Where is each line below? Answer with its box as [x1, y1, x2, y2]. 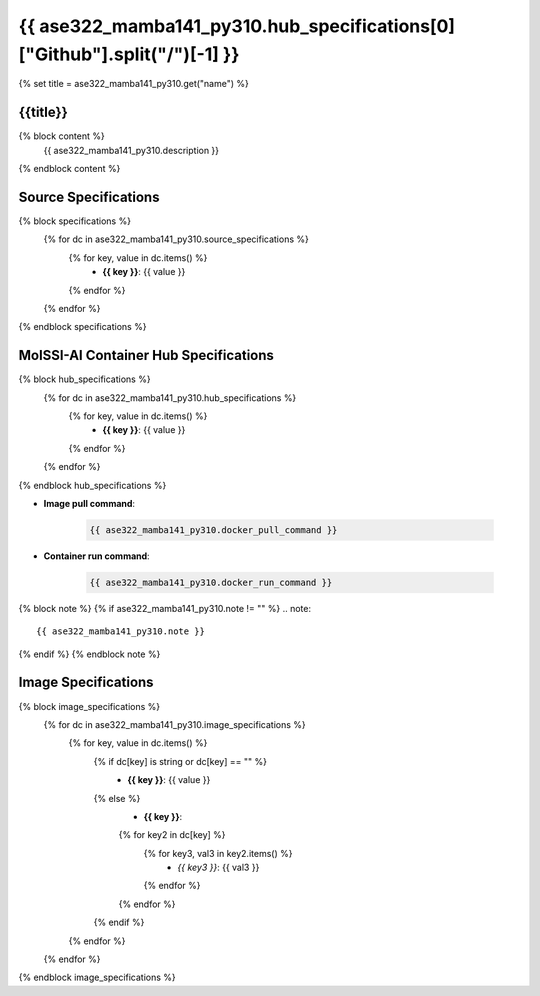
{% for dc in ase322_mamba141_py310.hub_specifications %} [43, 391, 297, 404]
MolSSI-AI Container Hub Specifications [18, 347, 275, 364]
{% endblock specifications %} [18, 321, 147, 333]
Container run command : [43, 550, 150, 562]
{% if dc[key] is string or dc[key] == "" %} [93, 755, 267, 767]
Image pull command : [43, 497, 135, 509]
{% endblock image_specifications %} [18, 971, 177, 984]
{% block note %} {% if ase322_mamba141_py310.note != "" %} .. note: [18, 602, 312, 614]
